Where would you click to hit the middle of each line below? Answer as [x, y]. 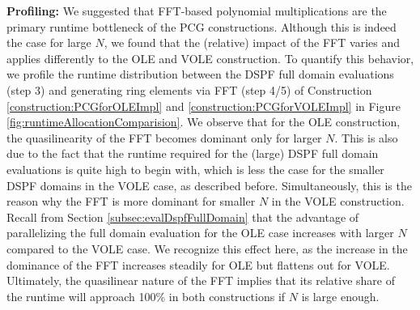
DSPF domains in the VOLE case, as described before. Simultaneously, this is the [209, 185]
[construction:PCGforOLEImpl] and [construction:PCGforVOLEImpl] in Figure [204, 106]
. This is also [366, 137]
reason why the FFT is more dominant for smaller [131, 201]
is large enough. [340, 296]
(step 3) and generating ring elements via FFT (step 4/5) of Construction [189, 89]
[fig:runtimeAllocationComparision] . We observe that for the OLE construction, [204, 122]
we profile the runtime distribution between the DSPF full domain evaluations [200, 74]
